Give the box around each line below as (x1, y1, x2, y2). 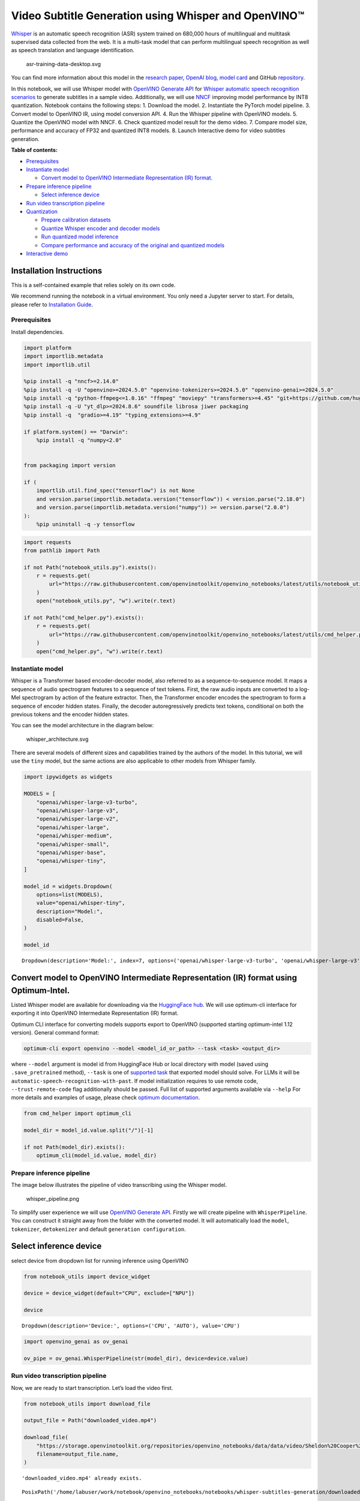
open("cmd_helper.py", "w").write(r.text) (36, 648, 163, 654)
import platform (23, 344, 72, 351)
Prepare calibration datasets (41, 216, 111, 223)
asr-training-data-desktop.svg (26, 60, 101, 67)
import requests (23, 539, 72, 546)
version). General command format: (11, 1028, 100, 1036)
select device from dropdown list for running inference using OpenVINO (11, 1257, 189, 1264)
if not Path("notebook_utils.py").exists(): (23, 564, 157, 570)
